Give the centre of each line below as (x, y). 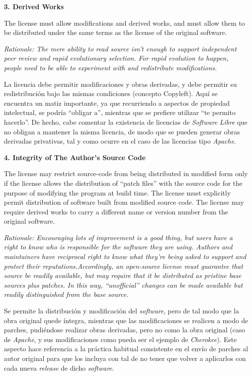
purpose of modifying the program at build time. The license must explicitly (118, 192)
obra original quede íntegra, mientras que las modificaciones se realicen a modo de (126, 320)
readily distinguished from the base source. (66, 294)
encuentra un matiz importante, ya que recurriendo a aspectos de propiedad (117, 103)
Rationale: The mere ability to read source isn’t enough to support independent (120, 48)
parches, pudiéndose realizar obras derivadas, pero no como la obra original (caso (125, 330)
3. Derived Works (34, 6)
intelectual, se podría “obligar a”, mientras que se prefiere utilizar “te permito (120, 112)
